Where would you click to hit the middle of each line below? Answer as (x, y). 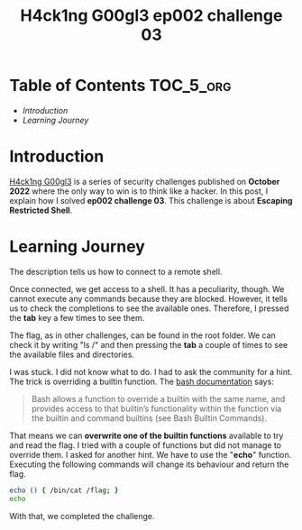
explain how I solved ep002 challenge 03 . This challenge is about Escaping (151, 200)
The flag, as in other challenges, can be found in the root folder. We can (143, 335)
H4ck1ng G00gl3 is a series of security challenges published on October (145, 181)
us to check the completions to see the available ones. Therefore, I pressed (149, 308)
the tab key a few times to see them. (77, 317)
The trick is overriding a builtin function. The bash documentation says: (142, 381)
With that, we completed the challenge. (82, 516)
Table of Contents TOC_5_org (120, 86)
